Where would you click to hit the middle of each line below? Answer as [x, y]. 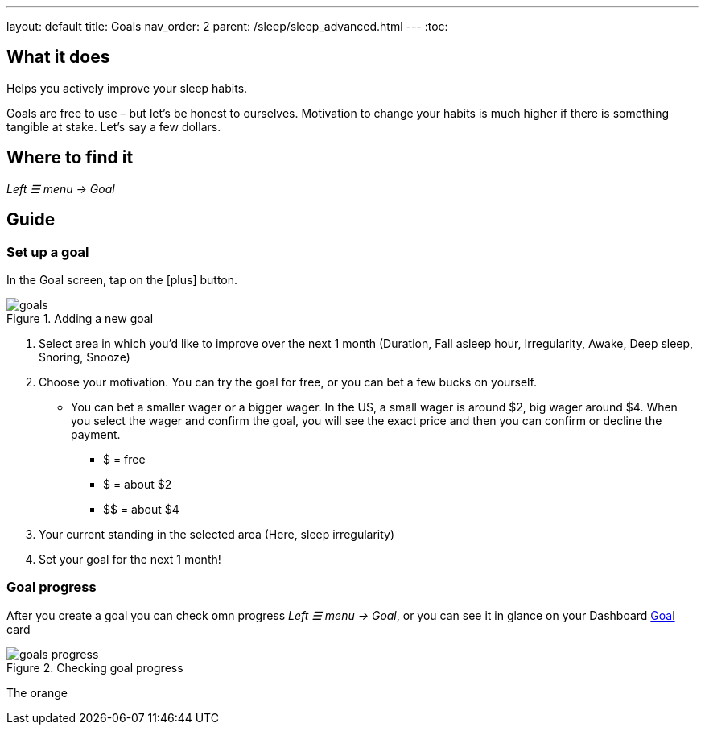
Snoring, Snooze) [85, 357]
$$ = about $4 [141, 509]
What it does [58, 57]
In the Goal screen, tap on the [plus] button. [122, 279]
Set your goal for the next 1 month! [130, 559]
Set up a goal [48, 252]
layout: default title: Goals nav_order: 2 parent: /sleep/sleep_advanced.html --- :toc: [227, 26]
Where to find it [70, 158]
